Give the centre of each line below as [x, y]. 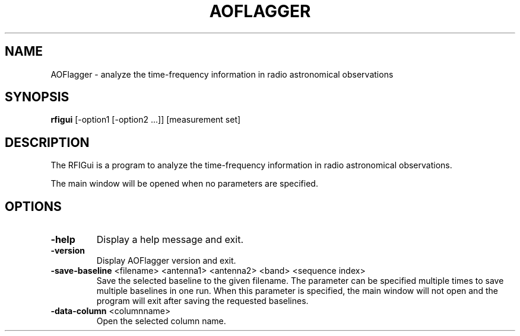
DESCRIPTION [47, 142]
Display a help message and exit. [170, 240]
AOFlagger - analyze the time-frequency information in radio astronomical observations [222, 74]
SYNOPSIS [37, 97]
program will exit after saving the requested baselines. [202, 301]
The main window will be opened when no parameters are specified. [184, 184]
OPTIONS [33, 206]
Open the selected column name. [161, 321]
